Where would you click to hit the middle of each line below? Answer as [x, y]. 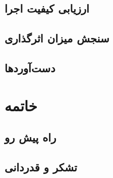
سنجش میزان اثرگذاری [57, 38]
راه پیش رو [31, 137]
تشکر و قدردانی [41, 167]
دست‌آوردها [30, 68]
